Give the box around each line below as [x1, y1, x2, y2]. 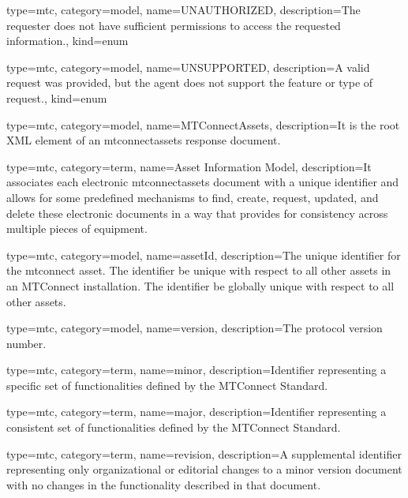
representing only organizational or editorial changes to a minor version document [6, 461, 402, 477]
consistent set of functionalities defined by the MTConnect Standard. [6, 419, 341, 436]
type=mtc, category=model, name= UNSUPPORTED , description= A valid [6, 58, 370, 75]
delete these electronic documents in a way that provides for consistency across [6, 204, 388, 221]
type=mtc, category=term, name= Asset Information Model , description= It [6, 158, 372, 174]
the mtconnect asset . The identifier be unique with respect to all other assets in [6, 262, 391, 279]
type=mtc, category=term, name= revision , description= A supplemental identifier [6, 445, 402, 462]
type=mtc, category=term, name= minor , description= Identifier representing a [6, 361, 387, 378]
